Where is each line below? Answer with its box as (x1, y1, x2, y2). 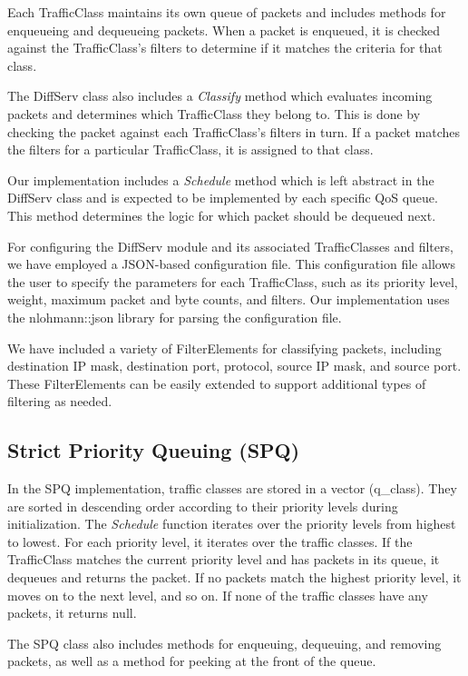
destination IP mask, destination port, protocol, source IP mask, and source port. (7, 356, 462, 375)
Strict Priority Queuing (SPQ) (7, 436, 300, 464)
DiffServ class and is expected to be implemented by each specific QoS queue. (7, 188, 438, 207)
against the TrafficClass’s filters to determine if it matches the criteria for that (7, 38, 443, 57)
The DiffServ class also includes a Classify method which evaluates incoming (7, 86, 433, 105)
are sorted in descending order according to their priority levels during (7, 496, 398, 515)
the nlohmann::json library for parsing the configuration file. (7, 307, 342, 326)
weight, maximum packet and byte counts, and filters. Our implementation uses (7, 290, 450, 309)
